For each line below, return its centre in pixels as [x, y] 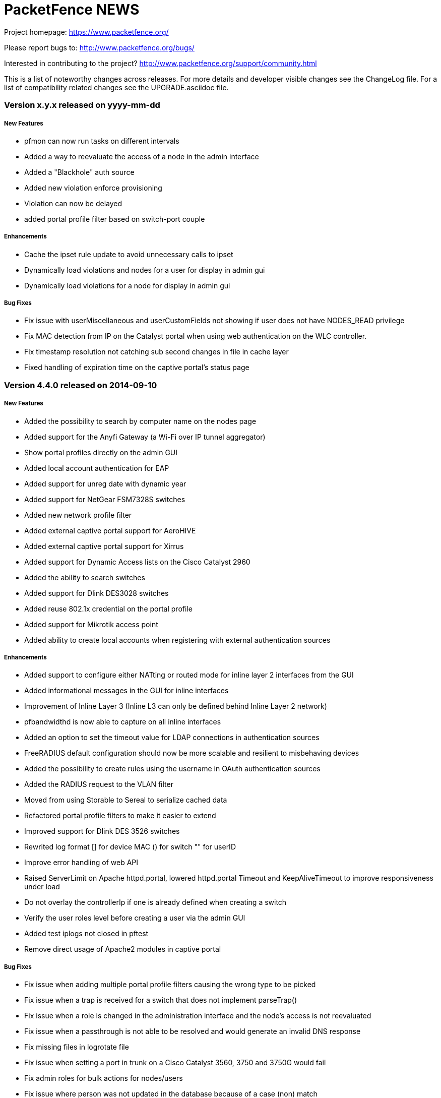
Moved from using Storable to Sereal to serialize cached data [126, 800]
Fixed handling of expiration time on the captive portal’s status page [137, 368]
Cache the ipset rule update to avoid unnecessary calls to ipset [129, 254]
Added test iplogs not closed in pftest [86, 934]
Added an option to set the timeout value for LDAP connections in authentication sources [172, 738]
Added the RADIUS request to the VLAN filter [99, 784]
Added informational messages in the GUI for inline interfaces [127, 691]
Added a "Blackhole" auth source [79, 172]
